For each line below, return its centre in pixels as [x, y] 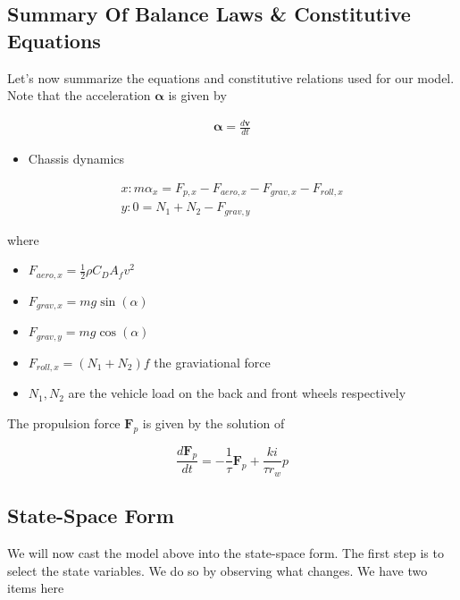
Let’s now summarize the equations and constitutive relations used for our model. [231, 77]
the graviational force [212, 362]
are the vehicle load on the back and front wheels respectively [237, 393]
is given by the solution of [213, 423]
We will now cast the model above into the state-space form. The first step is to [226, 553]
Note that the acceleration [79, 95]
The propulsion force [64, 423]
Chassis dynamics [76, 159]
